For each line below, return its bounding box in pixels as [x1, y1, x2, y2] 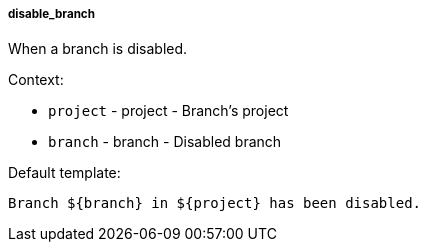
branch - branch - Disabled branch [48, 133, 282, 151]
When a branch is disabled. [8, 40, 188, 58]
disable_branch [8, 7, 95, 21]
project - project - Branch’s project [48, 102, 289, 120]
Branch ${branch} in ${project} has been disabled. [8, 195, 422, 212]
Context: [8, 71, 64, 89]
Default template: [8, 164, 121, 182]
